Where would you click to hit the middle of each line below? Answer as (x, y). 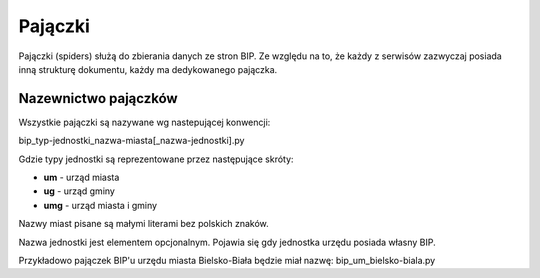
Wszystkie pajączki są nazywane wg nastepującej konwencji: (144, 122)
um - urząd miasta (81, 177)
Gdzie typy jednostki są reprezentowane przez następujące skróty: (156, 159)
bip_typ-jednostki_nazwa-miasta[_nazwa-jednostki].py (131, 141)
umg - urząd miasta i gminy (100, 205)
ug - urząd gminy (79, 191)
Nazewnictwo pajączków (98, 98)
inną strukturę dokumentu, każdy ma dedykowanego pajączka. (148, 69)
